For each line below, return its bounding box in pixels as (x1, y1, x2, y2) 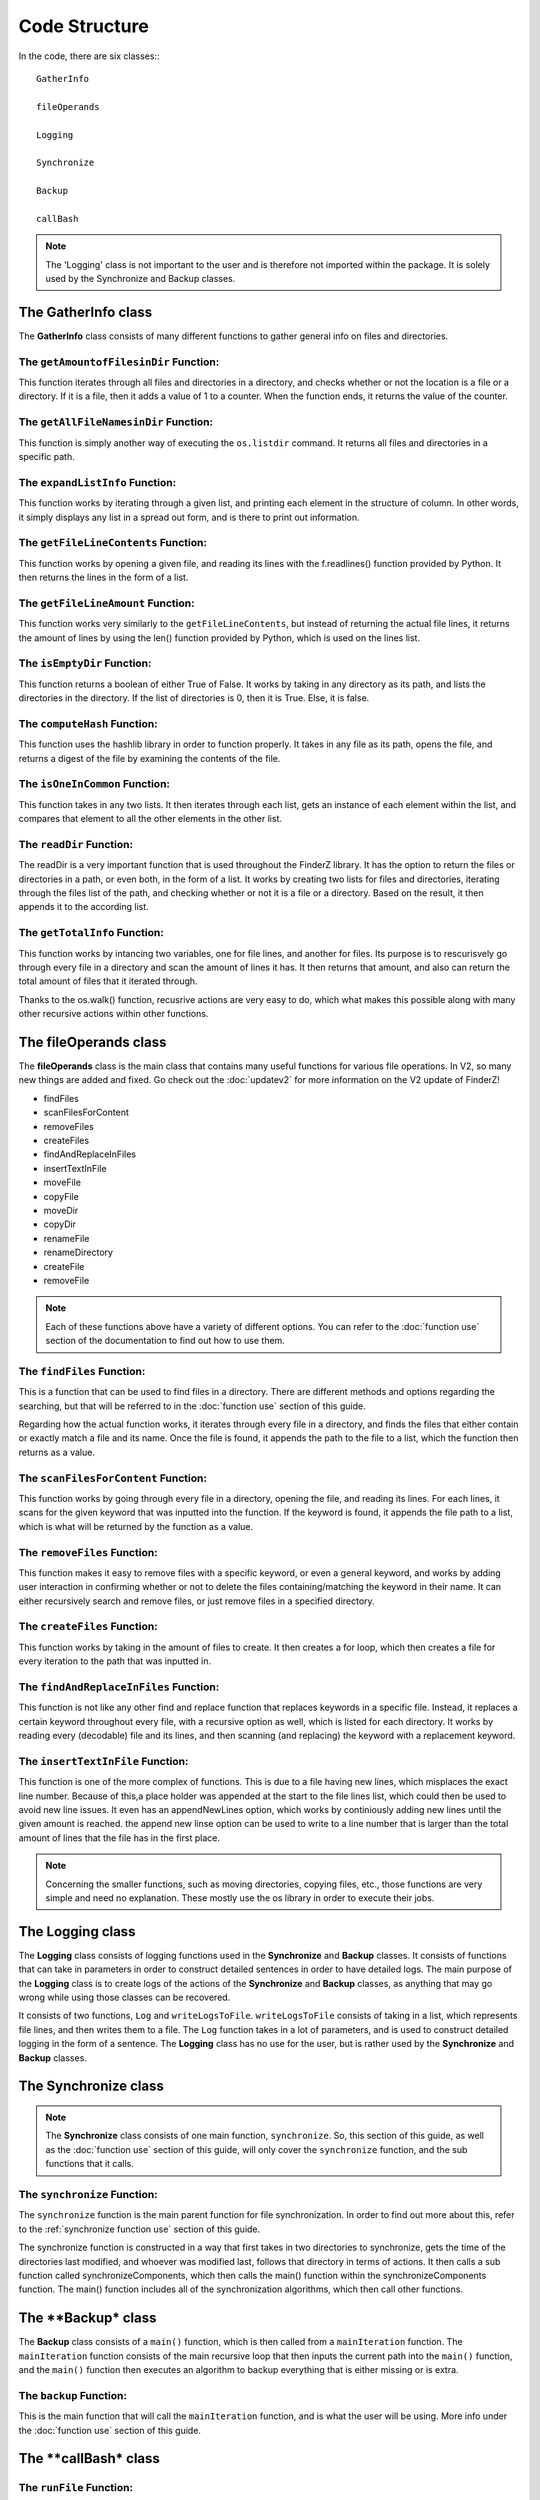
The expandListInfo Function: (18, 475, 177, 489)
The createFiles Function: (18, 1620, 159, 1634)
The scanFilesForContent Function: (18, 1471, 207, 1485)
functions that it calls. (45, 2158, 135, 2170)
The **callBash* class (18, 2450, 160, 2467)
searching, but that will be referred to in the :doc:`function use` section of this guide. (18, 1400, 366, 1412)
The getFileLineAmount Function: (18, 596, 195, 610)
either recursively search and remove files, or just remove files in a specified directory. (18, 1595, 375, 1607)
